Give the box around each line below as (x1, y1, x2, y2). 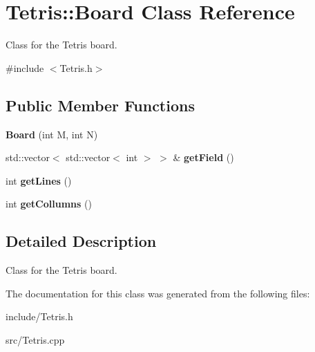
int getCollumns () (6, 196, 92, 211)
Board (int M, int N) (6, 127, 98, 141)
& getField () (173, 150, 234, 165)
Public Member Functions (6, 94, 195, 115)
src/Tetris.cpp (6, 332, 65, 346)
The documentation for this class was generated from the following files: (6, 286, 310, 300)
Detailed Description (6, 230, 157, 252)
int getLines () (6, 173, 72, 187)
